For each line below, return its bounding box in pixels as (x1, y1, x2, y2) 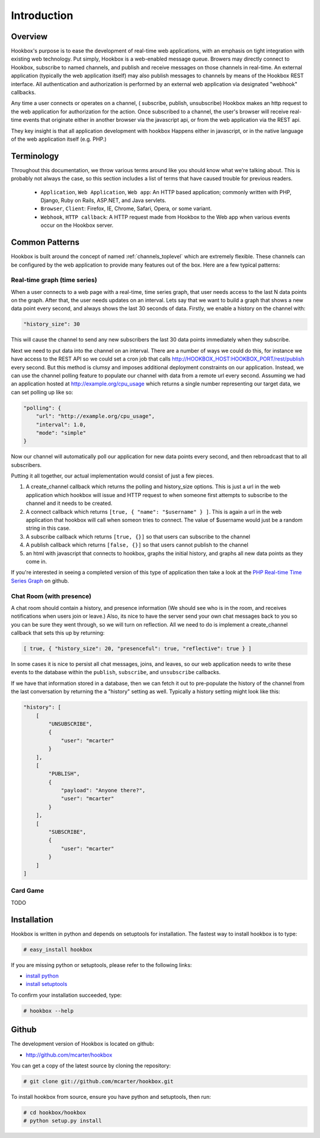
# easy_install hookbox (23, 946, 93, 953)
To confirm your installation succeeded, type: (11, 991, 122, 998)
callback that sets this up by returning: (11, 630, 105, 637)
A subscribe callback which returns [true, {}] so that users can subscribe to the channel (25, 533, 251, 540)
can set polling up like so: (11, 388, 73, 396)
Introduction (11, 9, 73, 22)
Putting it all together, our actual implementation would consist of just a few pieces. (11, 472, 215, 479)
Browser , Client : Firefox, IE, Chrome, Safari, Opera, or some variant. (40, 205, 212, 212)
